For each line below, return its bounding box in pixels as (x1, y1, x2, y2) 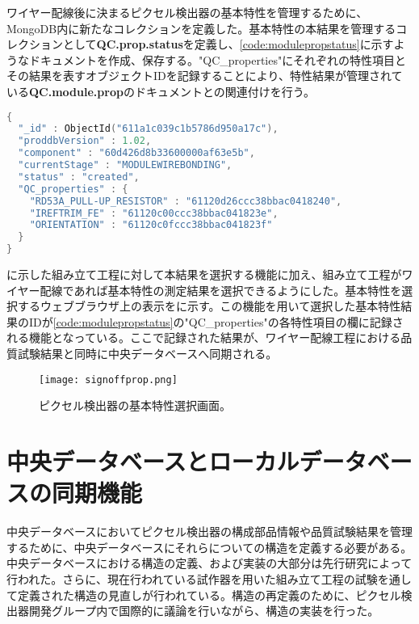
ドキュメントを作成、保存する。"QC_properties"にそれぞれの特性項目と (28, 51, 406, 68)
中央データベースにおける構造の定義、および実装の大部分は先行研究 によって (6, 554, 413, 571)
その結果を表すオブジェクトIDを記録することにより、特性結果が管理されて (6, 67, 403, 84)
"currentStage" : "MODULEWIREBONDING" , (18, 159, 233, 171)
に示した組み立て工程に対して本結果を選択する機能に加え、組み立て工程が (6, 266, 402, 283)
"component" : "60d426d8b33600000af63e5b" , (18, 147, 255, 159)
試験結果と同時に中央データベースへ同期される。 (17, 345, 278, 362)
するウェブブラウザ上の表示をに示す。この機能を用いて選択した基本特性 (17, 297, 401, 314)
